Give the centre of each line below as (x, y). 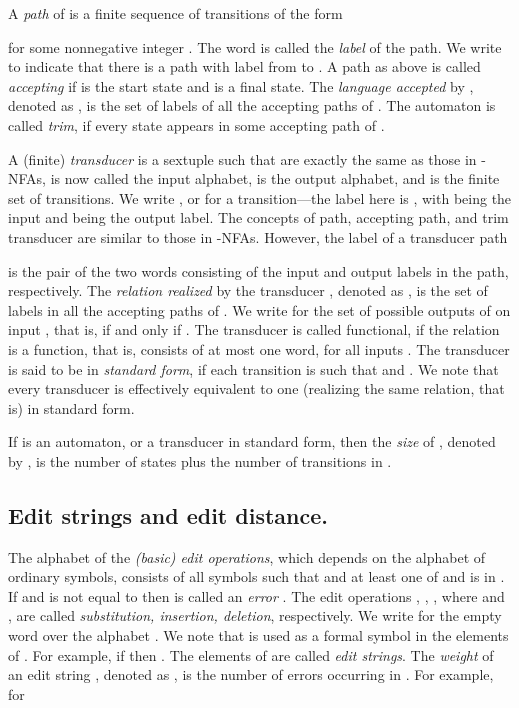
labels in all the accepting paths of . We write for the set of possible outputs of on (259, 309)
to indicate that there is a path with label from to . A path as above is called (244, 66)
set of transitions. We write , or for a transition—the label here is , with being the (260, 197)
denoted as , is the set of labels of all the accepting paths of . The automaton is (252, 105)
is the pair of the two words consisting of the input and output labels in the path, (258, 270)
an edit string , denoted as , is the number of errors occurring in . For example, (251, 674)
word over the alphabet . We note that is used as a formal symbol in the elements (258, 635)
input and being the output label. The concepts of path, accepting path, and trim (258, 217)
